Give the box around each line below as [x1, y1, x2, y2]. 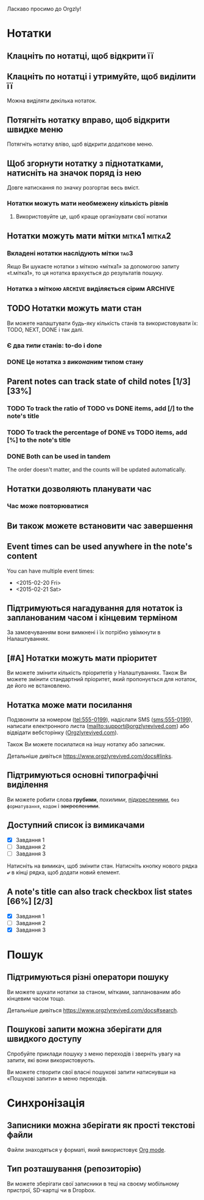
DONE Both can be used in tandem [7, 452, 111, 460]
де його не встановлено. [7, 682, 71, 690]
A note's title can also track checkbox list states [7, 887, 192, 897]
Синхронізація [7, 1096, 85, 1110]
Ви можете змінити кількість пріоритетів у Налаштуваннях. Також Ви [7, 669, 188, 676]
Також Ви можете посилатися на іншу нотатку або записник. [7, 741, 166, 748]
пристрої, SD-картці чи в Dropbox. [7, 1186, 96, 1194]
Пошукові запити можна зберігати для [7, 1024, 162, 1035]
